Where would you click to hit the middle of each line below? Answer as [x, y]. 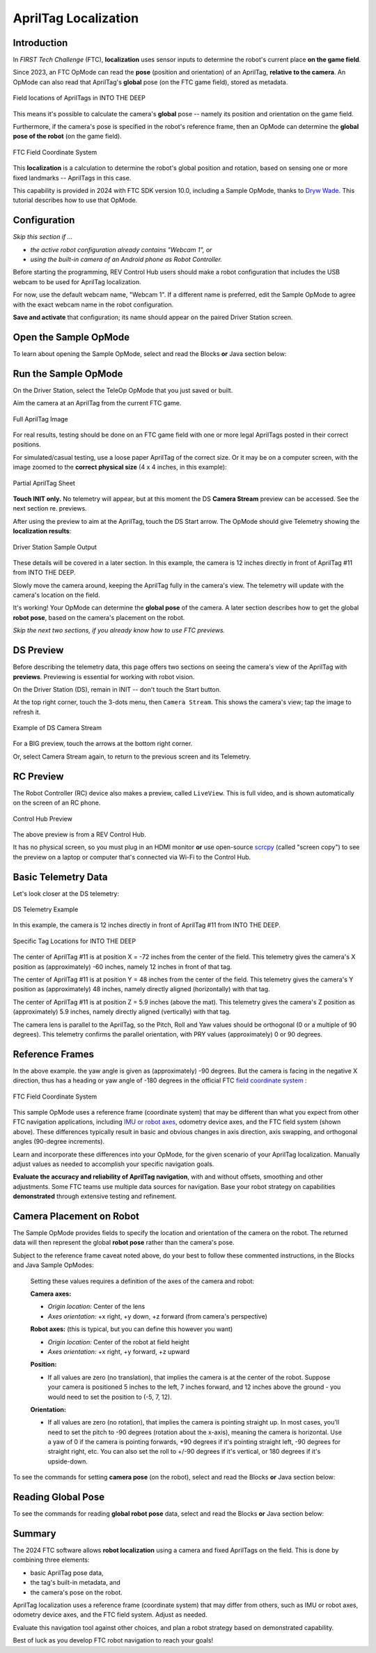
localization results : [42, 531]
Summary [34, 1534]
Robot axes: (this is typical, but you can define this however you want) [132, 1329]
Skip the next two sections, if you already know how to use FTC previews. [119, 630]
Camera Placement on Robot [76, 1216]
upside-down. [68, 1461]
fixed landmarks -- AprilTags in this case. [72, 178]
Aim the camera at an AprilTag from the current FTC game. [97, 403]
